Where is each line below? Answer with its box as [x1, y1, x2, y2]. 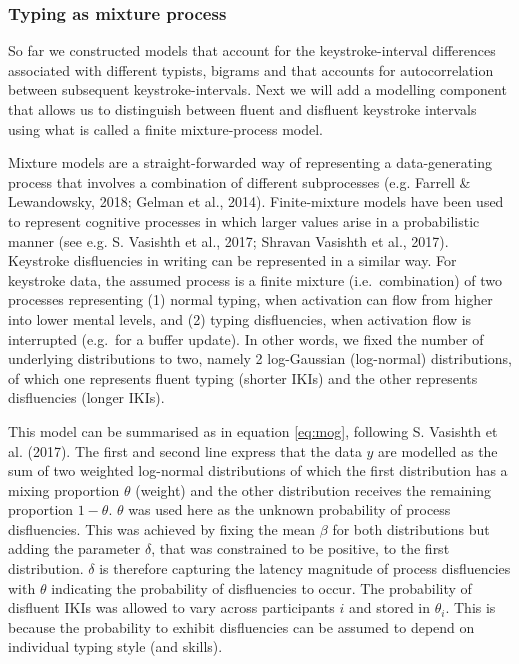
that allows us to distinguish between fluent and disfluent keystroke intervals [8, 99, 477, 119]
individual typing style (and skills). [8, 636, 223, 657]
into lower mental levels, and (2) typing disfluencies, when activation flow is [8, 308, 472, 329]
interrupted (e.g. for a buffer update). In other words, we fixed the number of [8, 328, 484, 349]
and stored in [349, 597, 431, 618]
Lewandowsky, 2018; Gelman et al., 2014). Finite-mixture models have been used [8, 191, 504, 212]
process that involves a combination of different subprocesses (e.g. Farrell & [8, 171, 471, 192]
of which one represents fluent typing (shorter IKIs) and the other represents [8, 367, 478, 388]
